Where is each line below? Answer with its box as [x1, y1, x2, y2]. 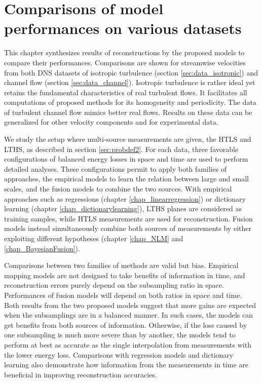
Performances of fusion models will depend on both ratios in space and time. [4, 289, 242, 300]
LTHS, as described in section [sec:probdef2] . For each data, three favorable [4, 143, 239, 154]
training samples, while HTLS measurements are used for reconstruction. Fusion [4, 213, 253, 223]
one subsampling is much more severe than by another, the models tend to [4, 329, 236, 340]
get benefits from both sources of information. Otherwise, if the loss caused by [4, 319, 247, 330]
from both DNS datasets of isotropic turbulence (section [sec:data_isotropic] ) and [4, 67, 258, 78]
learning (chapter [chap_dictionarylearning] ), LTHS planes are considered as [4, 203, 242, 214]
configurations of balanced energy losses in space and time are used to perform [4, 154, 248, 164]
